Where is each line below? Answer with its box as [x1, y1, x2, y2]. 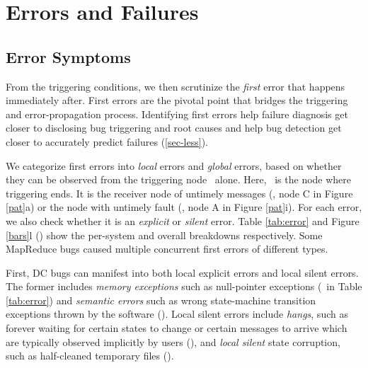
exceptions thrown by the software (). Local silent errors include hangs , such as [6, 306, 348, 321]
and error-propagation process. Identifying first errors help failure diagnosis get [6, 106, 348, 121]
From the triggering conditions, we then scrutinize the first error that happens [6, 79, 345, 93]
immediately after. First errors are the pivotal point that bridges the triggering [6, 93, 348, 108]
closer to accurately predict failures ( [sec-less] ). [6, 134, 208, 149]
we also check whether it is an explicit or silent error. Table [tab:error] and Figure [6, 213, 360, 228]
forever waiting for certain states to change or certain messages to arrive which [6, 321, 347, 335]
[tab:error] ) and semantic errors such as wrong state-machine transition [6, 292, 316, 307]
